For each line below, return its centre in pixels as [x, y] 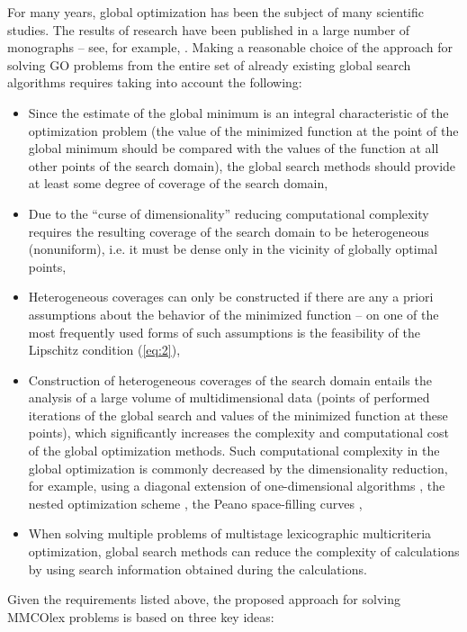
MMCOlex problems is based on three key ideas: [141, 616]
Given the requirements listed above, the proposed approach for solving [204, 599]
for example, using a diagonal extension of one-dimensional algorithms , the [237, 486]
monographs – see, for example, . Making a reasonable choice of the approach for [230, 47]
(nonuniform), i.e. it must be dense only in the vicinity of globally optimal [233, 249]
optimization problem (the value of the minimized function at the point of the [243, 130]
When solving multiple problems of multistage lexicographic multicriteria [230, 533]
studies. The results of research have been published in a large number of [209, 29]
